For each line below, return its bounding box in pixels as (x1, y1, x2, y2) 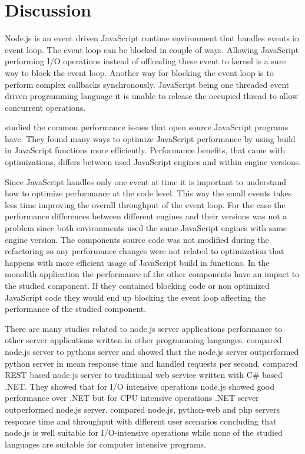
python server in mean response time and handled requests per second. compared (5, 357, 298, 369)
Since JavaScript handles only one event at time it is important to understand (5, 175, 287, 187)
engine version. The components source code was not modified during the (5, 233, 269, 245)
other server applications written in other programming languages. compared (5, 334, 282, 346)
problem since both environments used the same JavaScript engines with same (5, 222, 287, 234)
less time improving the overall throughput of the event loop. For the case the (5, 198, 286, 210)
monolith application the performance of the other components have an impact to (5, 268, 300, 280)
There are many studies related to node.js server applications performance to (5, 322, 283, 334)
